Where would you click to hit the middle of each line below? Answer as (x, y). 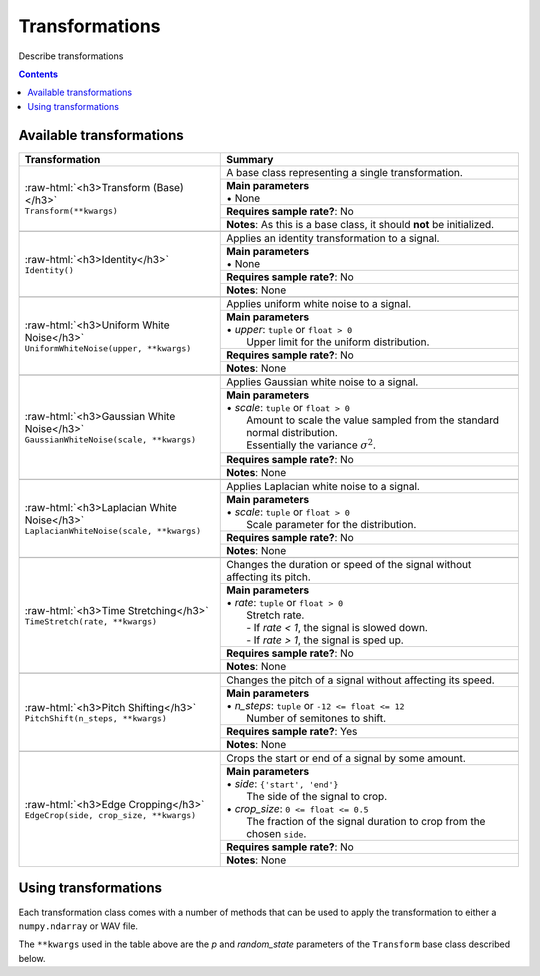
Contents (38, 74)
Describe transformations (71, 56)
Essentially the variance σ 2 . (311, 444)
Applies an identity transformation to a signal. (333, 238)
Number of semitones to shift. (316, 718)
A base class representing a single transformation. (345, 172)
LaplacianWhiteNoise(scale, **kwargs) (113, 531)
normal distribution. (292, 432)
